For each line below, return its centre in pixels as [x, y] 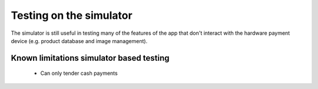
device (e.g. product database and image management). [79, 41]
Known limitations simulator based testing [90, 58]
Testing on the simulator [72, 15]
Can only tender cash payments [79, 73]
